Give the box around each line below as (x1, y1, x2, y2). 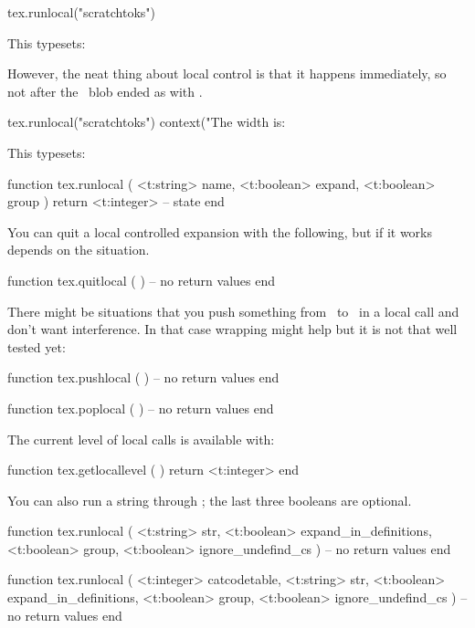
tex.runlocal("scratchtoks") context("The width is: (7, 112, 286, 131)
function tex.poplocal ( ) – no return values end (7, 398, 274, 417)
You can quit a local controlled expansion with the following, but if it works (7, 222, 432, 241)
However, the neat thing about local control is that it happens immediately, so (7, 64, 447, 83)
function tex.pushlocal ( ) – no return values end (7, 368, 280, 387)
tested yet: (7, 337, 66, 356)
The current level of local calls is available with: (7, 429, 275, 448)
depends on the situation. (7, 240, 150, 259)
